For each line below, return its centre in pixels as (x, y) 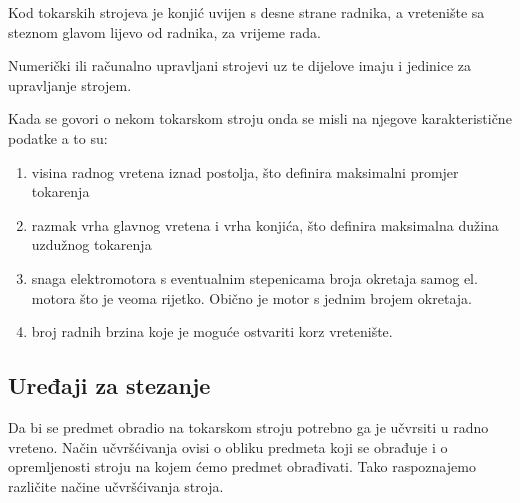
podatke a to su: (58, 137)
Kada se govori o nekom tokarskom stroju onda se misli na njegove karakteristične (260, 118)
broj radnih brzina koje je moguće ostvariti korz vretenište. (212, 331)
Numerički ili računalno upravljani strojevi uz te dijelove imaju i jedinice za (240, 65)
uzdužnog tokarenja (91, 244)
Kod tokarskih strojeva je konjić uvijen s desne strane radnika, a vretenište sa (246, 12)
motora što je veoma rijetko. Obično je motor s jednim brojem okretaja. (251, 297)
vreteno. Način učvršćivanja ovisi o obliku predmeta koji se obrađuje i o (228, 446)
